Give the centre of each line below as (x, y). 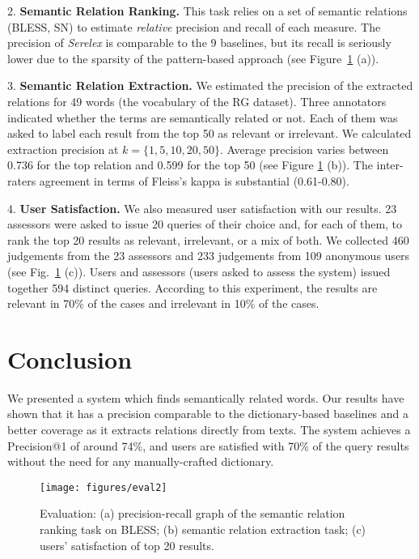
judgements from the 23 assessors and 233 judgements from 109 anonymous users (209, 256)
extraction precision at (63, 149)
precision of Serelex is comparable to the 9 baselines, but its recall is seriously (199, 43)
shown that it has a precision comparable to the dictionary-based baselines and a (208, 414)
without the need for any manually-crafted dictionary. (141, 461)
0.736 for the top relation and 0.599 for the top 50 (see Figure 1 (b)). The (190, 165)
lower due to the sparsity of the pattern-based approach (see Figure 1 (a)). (193, 58)
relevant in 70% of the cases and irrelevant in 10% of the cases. (163, 303)
